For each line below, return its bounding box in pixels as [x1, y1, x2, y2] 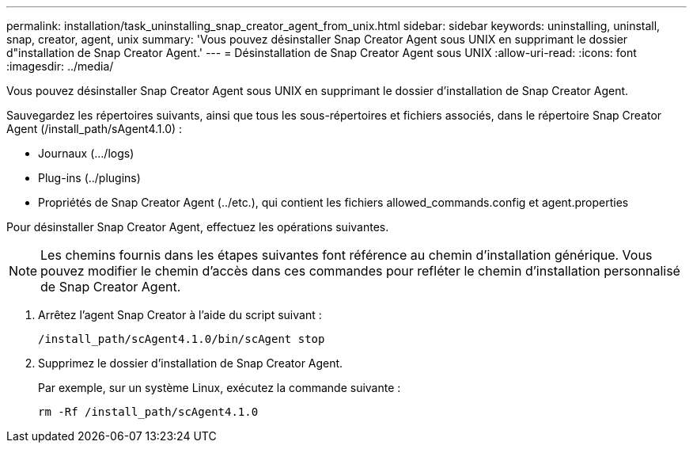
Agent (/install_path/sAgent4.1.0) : [6, 122, 183, 135]
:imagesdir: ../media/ [6, 59, 114, 73]
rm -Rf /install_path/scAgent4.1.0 [38, 405, 259, 418]
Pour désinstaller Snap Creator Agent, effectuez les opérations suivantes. [6, 220, 389, 234]
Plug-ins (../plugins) [38, 171, 141, 185]
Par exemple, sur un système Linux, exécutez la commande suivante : [38, 381, 401, 394]
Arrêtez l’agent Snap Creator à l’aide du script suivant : [38, 308, 322, 322]
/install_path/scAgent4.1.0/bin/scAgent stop [38, 333, 325, 345]
